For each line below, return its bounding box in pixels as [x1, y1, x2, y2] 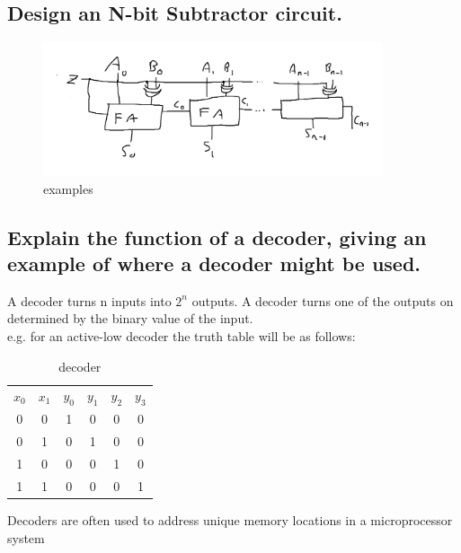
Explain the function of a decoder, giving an [7, 223, 427, 250]
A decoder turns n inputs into [7, 291, 172, 310]
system [7, 528, 45, 547]
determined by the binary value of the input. [7, 309, 253, 328]
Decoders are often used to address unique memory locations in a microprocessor [7, 511, 453, 530]
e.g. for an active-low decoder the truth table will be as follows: [7, 326, 356, 345]
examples [43, 179, 93, 197]
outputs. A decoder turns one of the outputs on [191, 291, 454, 310]
